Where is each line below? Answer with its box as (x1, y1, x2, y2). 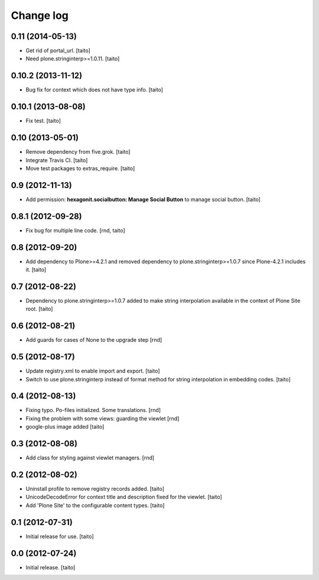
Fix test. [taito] (25, 117, 61, 124)
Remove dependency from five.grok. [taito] (25, 148, 131, 155)
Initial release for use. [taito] (25, 533, 94, 540)
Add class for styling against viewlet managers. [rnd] (25, 454, 155, 461)
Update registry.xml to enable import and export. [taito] (25, 367, 160, 375)
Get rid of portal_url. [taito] (25, 47, 91, 54)
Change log (11, 9, 69, 22)
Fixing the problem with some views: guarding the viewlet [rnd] (25, 414, 180, 422)
